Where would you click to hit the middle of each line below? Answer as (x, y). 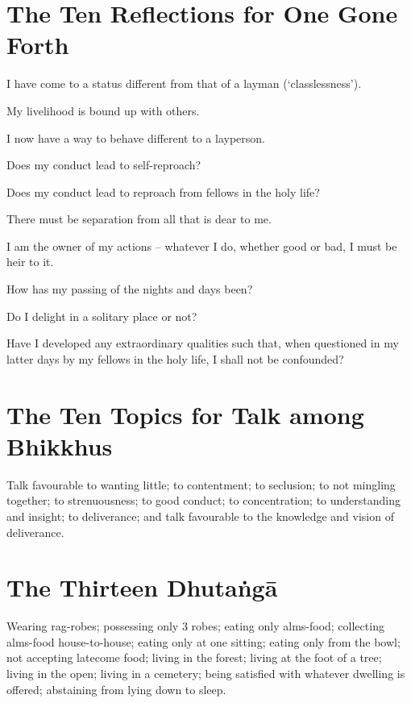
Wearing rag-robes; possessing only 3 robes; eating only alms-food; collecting (195, 626)
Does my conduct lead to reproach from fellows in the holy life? (163, 191)
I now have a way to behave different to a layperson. (136, 137)
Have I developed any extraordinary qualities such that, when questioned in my (203, 343)
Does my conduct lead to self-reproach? (104, 165)
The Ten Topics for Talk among (185, 414)
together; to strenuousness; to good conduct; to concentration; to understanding (204, 500)
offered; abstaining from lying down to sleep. (116, 689)
